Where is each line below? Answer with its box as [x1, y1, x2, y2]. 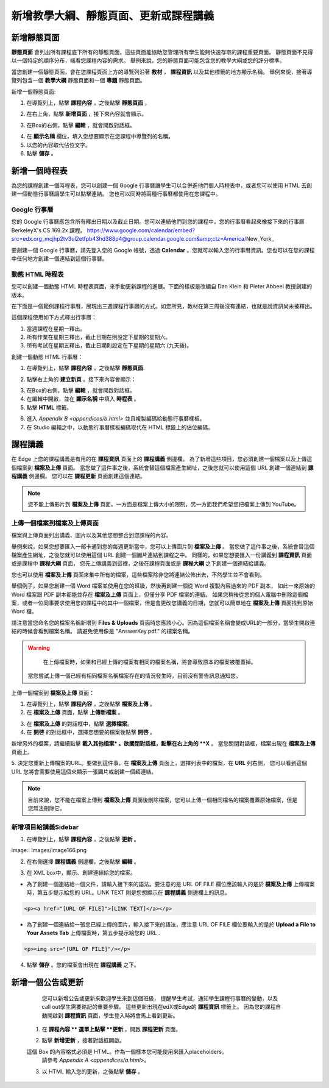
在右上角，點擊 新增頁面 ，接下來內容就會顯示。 [26, 110, 147, 118]
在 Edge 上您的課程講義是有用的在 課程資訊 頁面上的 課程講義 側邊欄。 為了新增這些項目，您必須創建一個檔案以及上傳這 [11, 455, 313, 463]
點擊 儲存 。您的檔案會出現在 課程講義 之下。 [26, 961, 140, 969]
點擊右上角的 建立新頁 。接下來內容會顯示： [26, 375, 136, 383]
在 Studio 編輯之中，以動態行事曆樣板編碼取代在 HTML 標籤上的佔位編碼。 [26, 424, 213, 431]
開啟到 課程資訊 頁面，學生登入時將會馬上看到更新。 [46, 1012, 179, 1019]
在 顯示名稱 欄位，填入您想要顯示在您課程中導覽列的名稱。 [26, 133, 174, 140]
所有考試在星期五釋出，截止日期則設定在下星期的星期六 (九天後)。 [26, 342, 193, 349]
